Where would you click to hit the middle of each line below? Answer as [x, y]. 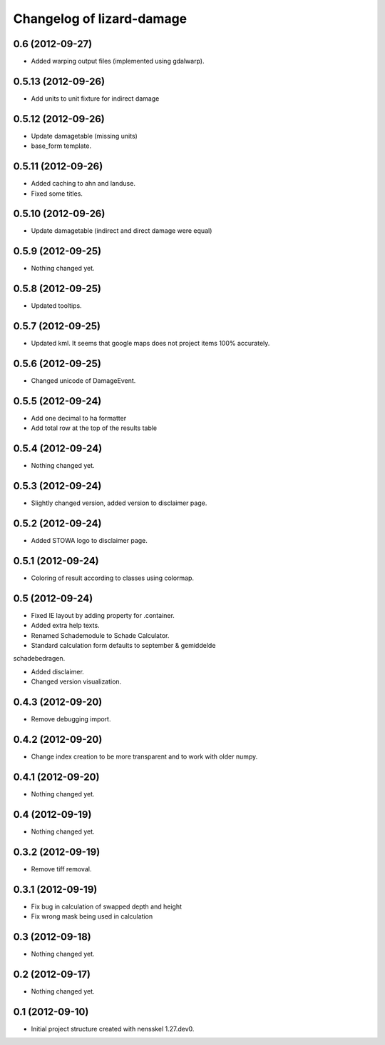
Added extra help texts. [65, 626]
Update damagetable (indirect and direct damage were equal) [122, 231]
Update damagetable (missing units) [84, 136]
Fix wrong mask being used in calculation [92, 916]
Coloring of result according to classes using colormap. [113, 578]
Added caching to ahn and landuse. [83, 184]
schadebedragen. [39, 659]
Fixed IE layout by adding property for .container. [103, 615]
